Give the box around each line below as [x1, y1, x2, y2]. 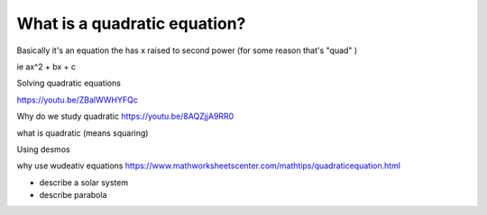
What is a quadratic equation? [16, 13, 246, 33]
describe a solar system [39, 176, 129, 188]
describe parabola [39, 190, 107, 201]
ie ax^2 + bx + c [16, 61, 77, 72]
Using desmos [16, 144, 71, 155]
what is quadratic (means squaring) [16, 127, 149, 139]
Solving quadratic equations [16, 77, 122, 89]
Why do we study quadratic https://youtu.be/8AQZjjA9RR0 [16, 111, 234, 121]
